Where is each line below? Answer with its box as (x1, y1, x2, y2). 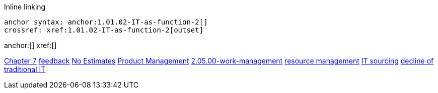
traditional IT (4, 65, 46, 73)
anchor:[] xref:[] (4, 41, 57, 49)
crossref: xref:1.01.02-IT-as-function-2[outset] (4, 26, 204, 34)
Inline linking (4, 2, 46, 11)
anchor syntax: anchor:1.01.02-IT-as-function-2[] (4, 18, 208, 26)
